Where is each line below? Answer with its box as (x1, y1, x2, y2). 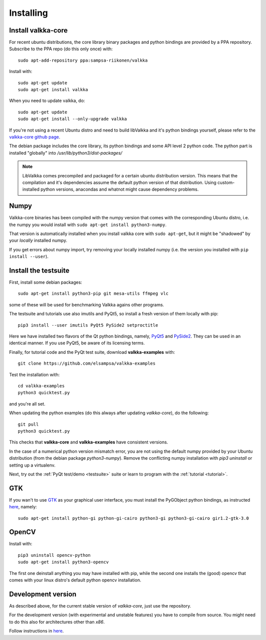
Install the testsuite (9, 266, 70, 274)
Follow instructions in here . (9, 628, 64, 634)
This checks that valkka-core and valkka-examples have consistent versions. (9, 439, 168, 445)
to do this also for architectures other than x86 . (9, 619, 105, 625)
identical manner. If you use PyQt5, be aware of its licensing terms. (9, 340, 145, 346)
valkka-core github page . (9, 134, 61, 140)
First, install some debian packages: (9, 279, 82, 285)
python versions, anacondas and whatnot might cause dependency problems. (40, 186, 199, 192)
